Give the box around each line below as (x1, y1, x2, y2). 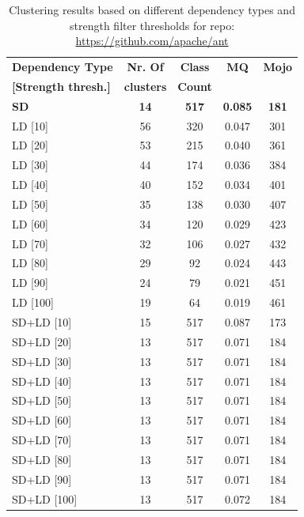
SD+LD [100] (12, 490, 78, 507)
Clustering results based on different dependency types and (9, 2, 295, 17)
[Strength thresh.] (12, 77, 111, 94)
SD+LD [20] (12, 333, 72, 349)
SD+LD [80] (12, 451, 72, 467)
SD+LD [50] (12, 392, 72, 409)
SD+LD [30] (12, 353, 72, 369)
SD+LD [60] (12, 412, 72, 428)
